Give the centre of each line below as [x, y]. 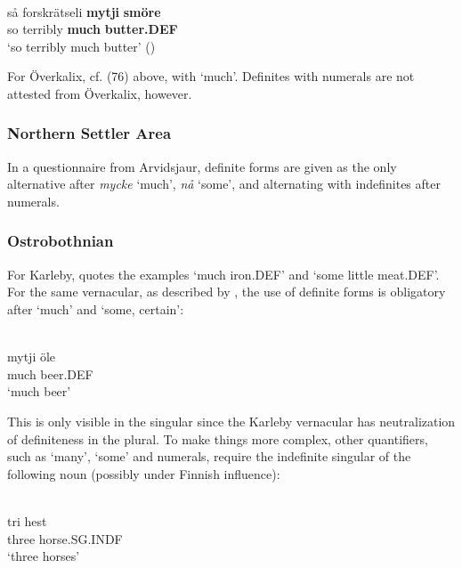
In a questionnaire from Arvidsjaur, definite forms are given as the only [202, 166]
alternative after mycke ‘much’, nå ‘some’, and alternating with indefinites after [224, 184]
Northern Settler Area [89, 133]
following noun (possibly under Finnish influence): [144, 473]
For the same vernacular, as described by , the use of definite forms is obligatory [227, 292]
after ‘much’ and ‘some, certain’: [96, 308]
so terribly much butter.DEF [93, 29]
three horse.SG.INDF [65, 538]
